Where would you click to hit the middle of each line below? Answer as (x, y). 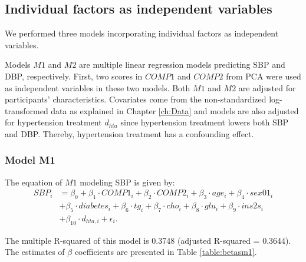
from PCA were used (264, 76)
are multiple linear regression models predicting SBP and (182, 64)
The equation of (34, 182)
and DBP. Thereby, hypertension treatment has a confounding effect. (129, 133)
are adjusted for (267, 87)
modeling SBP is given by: (127, 182)
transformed (27, 110)
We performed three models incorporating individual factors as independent (142, 33)
